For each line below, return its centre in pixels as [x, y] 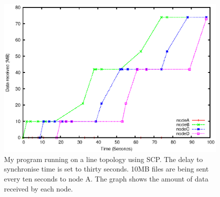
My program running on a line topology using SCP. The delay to [103, 159]
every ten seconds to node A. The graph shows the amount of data [106, 179]
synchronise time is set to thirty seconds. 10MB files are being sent [106, 169]
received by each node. [38, 188]
